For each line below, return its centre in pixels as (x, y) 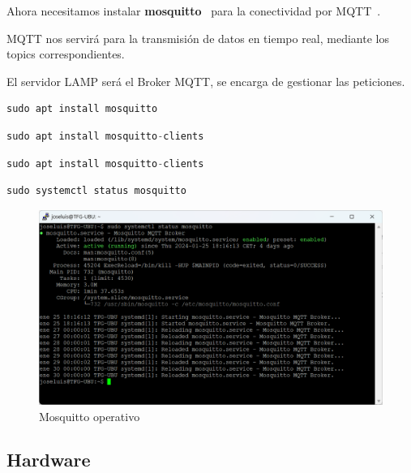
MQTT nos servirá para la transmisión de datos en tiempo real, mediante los (198, 38)
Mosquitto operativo (90, 416)
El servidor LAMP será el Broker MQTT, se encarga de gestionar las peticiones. (206, 81)
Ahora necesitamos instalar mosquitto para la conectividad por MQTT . (194, 11)
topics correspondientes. (66, 54)
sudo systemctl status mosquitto (96, 191)
